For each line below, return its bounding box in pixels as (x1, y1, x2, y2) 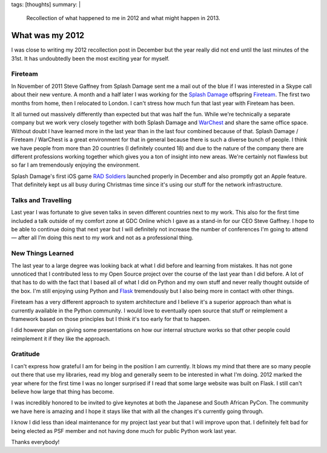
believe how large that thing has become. (11, 388, 114, 395)
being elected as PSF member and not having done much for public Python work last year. (11, 427, 237, 434)
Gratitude (11, 350, 40, 359)
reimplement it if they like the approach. (11, 335, 111, 342)
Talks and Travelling (11, 196, 72, 204)
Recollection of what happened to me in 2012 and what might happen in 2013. (26, 15, 220, 22)
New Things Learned (11, 249, 74, 257)
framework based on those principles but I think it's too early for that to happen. (11, 315, 211, 322)
